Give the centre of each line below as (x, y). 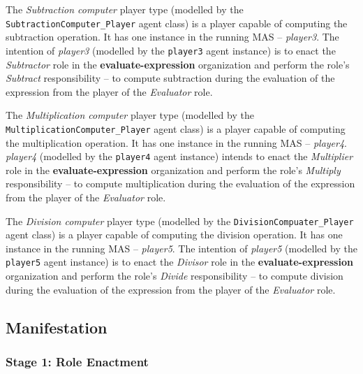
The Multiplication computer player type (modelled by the (130, 115)
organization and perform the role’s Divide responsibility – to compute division (175, 276)
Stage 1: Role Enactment (77, 361)
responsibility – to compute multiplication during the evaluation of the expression (180, 184)
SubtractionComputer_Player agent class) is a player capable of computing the (177, 23)
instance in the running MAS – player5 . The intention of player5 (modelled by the (181, 248)
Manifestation (57, 327)
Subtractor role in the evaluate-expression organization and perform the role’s (178, 64)
